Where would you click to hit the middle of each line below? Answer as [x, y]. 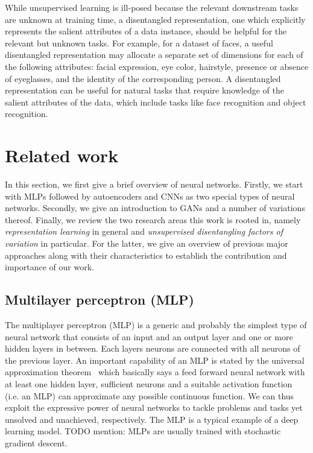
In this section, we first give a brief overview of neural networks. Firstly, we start [154, 184]
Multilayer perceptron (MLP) [100, 299]
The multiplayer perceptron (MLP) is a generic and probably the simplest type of [156, 325]
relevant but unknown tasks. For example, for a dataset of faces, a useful [139, 43]
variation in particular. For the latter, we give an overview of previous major [147, 243]
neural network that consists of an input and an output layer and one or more [149, 336]
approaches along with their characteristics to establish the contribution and [146, 255]
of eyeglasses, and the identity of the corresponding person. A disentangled [143, 78]
